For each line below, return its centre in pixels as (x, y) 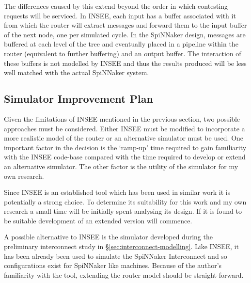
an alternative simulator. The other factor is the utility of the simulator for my (121, 166)
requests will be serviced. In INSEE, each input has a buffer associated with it (120, 15)
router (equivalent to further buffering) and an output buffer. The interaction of (123, 53)
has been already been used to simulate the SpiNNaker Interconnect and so (116, 256)
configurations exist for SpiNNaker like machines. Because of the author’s (113, 265)
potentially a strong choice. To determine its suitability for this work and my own (125, 201)
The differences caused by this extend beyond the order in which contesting (116, 6)
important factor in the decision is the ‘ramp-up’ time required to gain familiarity (125, 147)
